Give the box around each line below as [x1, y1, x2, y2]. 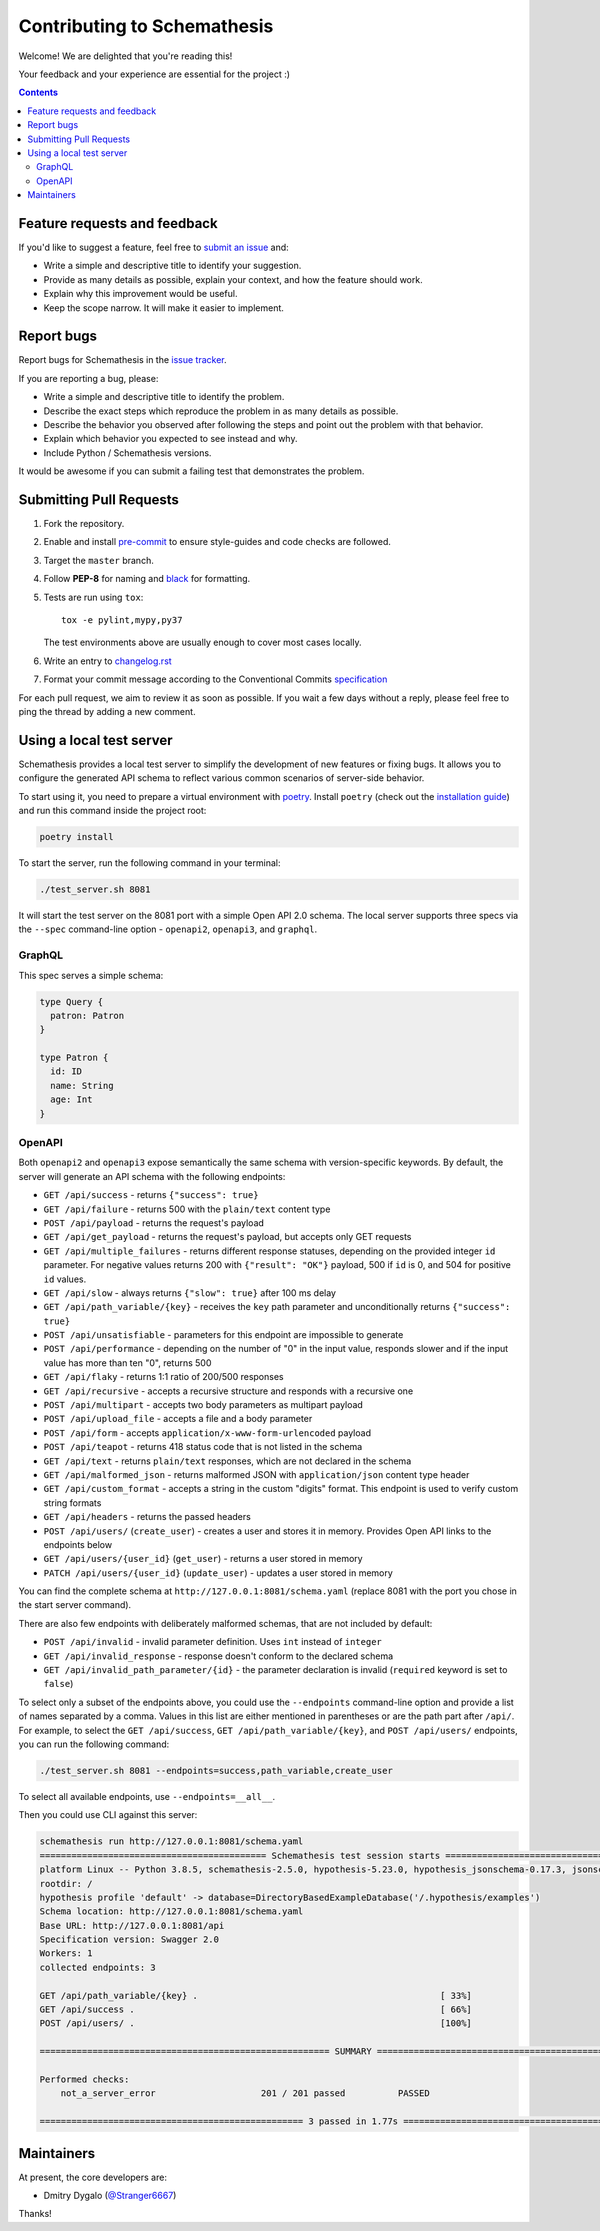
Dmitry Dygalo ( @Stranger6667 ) [43, 2190, 177, 2202]
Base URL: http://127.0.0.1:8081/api [39, 1920, 225, 1931]
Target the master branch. [43, 554, 154, 566]
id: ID [50, 1066, 83, 1077]
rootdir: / [39, 1878, 93, 1889]
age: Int [50, 1094, 93, 1105]
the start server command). [18, 1599, 132, 1611]
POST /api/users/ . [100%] [39, 2018, 472, 2029]
